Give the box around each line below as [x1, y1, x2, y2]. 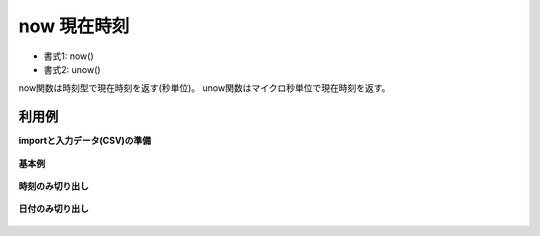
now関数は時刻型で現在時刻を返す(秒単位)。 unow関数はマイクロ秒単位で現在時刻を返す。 [18, 82, 391, 94]
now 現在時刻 [18, 15, 130, 37]
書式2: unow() [43, 63, 101, 75]
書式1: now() [43, 50, 94, 62]
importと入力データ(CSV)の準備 [18, 135, 152, 147]
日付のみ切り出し [18, 203, 89, 215]
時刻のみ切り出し [18, 180, 89, 192]
